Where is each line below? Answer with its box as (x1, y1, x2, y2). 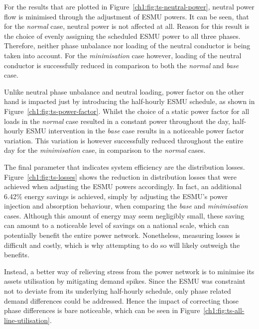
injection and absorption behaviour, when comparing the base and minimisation (4, 201, 248, 211)
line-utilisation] (4, 315, 50, 325)
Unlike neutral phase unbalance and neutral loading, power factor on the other (4, 86, 244, 97)
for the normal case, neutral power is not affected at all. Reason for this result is (4, 21, 250, 31)
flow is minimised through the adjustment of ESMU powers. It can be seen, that (4, 11, 249, 21)
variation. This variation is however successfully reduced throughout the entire (4, 135, 244, 145)
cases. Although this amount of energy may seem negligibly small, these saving (4, 210, 245, 220)
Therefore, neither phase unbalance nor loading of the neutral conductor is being (4, 40, 251, 51)
